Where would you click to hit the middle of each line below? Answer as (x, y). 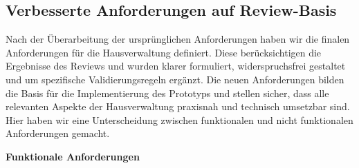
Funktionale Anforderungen (73, 156)
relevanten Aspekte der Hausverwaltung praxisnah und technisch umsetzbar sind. (178, 106)
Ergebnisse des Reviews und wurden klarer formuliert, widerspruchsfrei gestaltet (176, 66)
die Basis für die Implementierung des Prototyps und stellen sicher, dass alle (167, 93)
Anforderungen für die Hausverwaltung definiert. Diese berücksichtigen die (164, 52)
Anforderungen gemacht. (58, 133)
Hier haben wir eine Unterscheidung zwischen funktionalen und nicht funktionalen (179, 119)
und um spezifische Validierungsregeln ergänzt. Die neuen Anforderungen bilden (175, 79)
